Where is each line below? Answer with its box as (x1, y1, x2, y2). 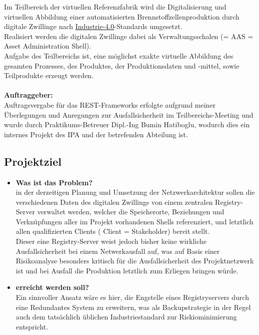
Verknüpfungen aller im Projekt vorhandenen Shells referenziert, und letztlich (15, 216, 253, 226)
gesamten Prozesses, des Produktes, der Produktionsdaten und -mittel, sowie (4, 60, 239, 71)
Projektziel (4, 153, 61, 169)
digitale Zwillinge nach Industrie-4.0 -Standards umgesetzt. (4, 21, 182, 32)
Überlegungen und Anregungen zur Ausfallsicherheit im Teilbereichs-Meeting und (4, 109, 253, 120)
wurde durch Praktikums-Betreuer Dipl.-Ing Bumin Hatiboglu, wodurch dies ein (4, 119, 250, 130)
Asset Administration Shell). (4, 41, 91, 51)
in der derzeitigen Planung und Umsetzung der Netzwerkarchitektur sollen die (15, 187, 255, 197)
